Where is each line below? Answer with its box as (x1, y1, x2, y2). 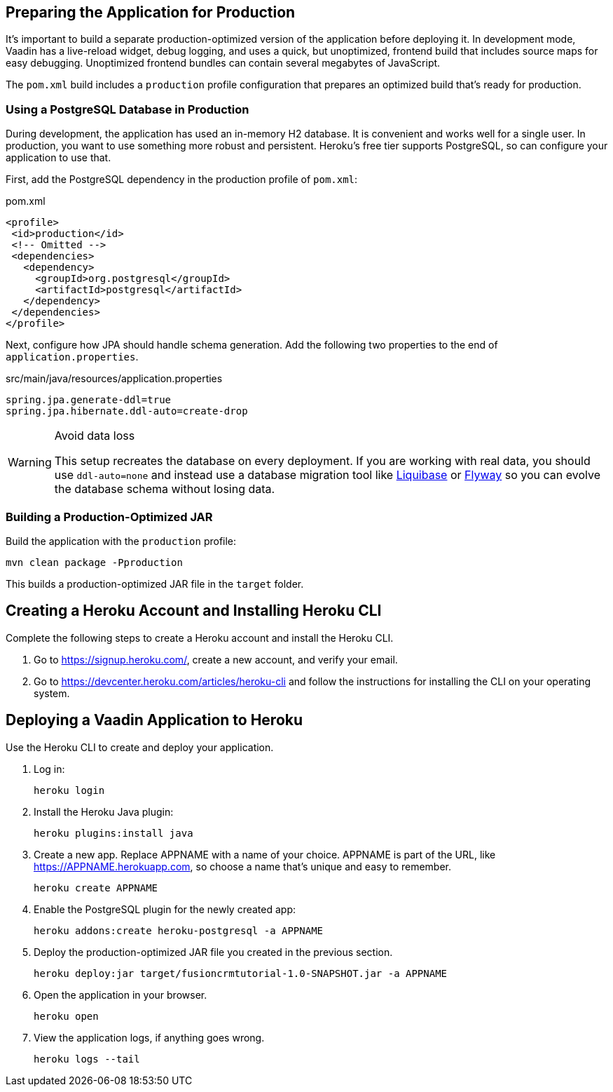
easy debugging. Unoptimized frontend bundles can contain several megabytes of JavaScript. (6, 57, 441, 69)
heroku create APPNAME (34, 882, 158, 894)
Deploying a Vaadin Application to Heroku (6, 711, 303, 729)
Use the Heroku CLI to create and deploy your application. (6, 741, 274, 753)
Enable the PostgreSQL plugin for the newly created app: (34, 903, 296, 915)
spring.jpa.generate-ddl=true (6, 394, 172, 406)
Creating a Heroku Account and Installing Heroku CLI (6, 602, 382, 620)
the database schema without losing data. (54, 482, 275, 497)
